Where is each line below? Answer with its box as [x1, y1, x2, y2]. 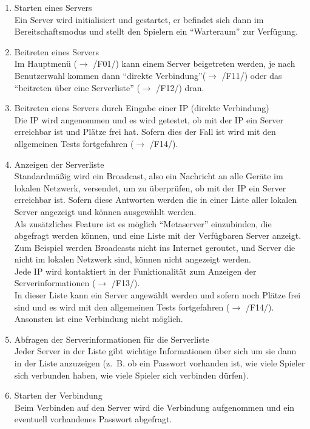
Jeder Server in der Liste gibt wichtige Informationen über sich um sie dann [14, 345, 297, 357]
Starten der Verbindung [14, 389, 103, 402]
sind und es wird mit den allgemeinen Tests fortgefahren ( [14, 300, 230, 313]
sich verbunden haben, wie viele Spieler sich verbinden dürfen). [14, 368, 249, 381]
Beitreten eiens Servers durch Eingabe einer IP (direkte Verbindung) [14, 101, 269, 114]
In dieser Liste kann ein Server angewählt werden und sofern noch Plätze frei [14, 289, 301, 301]
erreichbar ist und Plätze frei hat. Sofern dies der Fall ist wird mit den [14, 125, 276, 138]
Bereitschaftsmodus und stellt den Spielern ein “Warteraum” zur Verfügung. [14, 25, 298, 38]
